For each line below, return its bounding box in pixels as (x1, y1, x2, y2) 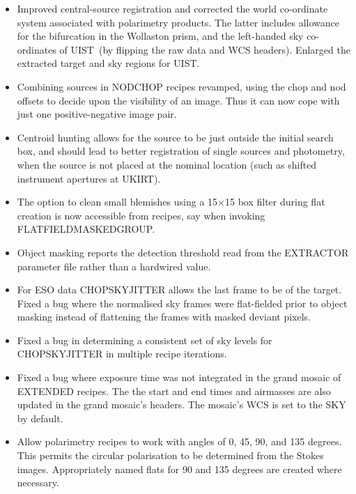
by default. (17, 410, 63, 425)
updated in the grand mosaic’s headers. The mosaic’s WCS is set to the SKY (17, 397, 346, 412)
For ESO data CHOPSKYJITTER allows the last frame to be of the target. (17, 282, 342, 297)
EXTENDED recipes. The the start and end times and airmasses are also (17, 383, 331, 398)
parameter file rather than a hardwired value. (17, 258, 211, 273)
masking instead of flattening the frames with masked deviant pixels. (17, 309, 311, 324)
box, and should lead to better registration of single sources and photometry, (17, 144, 345, 158)
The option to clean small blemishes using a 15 (17, 194, 218, 209)
